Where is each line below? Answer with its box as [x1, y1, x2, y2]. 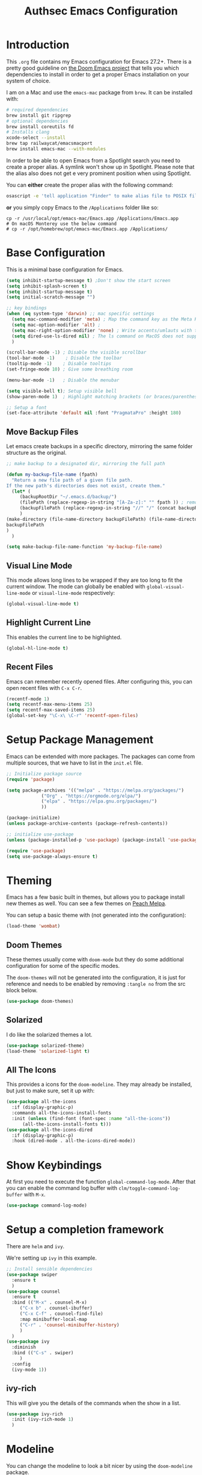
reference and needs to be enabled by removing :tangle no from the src [6, 981, 186, 988]
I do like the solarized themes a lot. [6, 1030, 93, 1038]
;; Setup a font [6, 404, 47, 410]
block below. [6, 987, 38, 994]
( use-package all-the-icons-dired [6, 1127, 93, 1133]
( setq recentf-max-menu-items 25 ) [6, 701, 93, 707]
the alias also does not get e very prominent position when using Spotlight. [6, 170, 191, 177]
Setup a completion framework [6, 1223, 164, 1237]
